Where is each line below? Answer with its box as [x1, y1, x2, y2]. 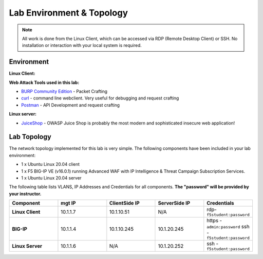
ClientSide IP [109, 200, 140, 207]
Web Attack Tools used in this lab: [9, 80, 79, 85]
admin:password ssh [206, 223, 250, 230]
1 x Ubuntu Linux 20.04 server [21, 175, 82, 181]
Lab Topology [9, 133, 52, 141]
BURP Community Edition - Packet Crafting [21, 88, 108, 95]
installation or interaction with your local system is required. [22, 42, 142, 48]
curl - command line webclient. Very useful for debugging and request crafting [21, 95, 179, 101]
